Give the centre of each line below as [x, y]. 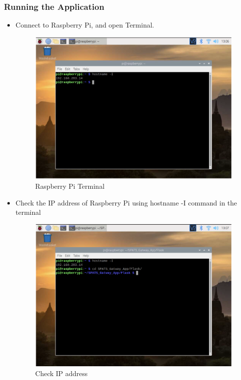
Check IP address [61, 373]
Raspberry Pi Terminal [70, 186]
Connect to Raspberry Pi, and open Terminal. [85, 25]
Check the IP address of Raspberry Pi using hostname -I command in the [126, 202]
